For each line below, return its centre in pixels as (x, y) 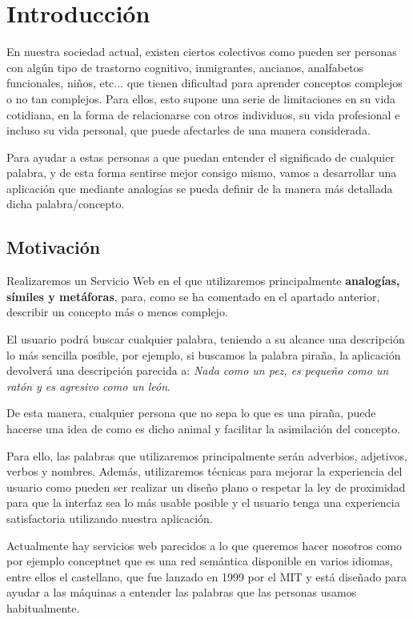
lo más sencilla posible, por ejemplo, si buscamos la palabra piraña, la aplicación (204, 354)
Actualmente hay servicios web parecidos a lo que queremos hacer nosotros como (204, 545)
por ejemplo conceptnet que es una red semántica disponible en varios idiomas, (200, 561)
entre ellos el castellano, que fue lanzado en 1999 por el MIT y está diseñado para (207, 576)
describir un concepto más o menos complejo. (117, 312)
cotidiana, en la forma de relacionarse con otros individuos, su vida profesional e (203, 114)
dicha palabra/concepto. (66, 204)
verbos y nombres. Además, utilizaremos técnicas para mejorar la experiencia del (204, 471)
